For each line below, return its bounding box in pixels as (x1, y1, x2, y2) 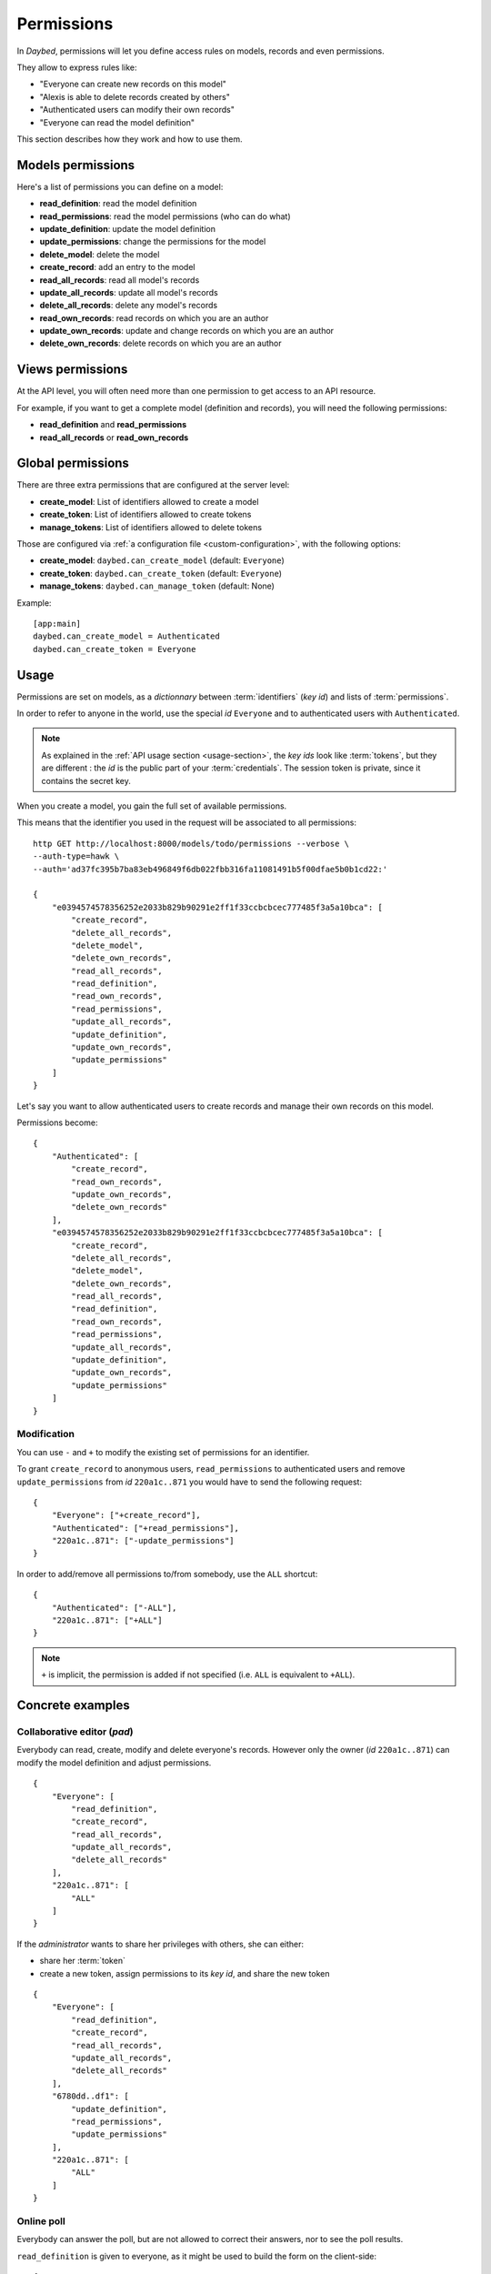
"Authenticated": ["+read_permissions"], (51, 1523, 240, 1533)
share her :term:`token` (39, 1956, 126, 1967)
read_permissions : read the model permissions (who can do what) (39, 210, 291, 222)
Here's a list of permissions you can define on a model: (16, 181, 224, 192)
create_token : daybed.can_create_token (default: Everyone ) (39, 568, 282, 579)
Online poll (16, 2215, 65, 2228)
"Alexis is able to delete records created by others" (39, 91, 231, 102)
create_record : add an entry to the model (39, 262, 195, 273)
